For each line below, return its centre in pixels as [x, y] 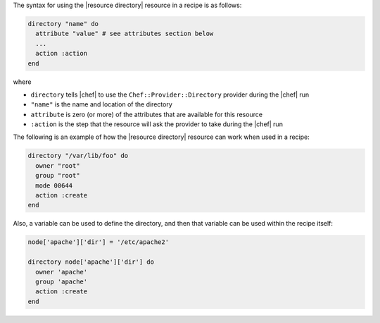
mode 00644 [54, 185]
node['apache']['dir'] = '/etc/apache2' [98, 242]
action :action [62, 54]
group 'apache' [62, 281]
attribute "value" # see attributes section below [125, 34]
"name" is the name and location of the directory [101, 104]
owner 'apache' [62, 272]
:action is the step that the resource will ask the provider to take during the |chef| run [157, 124]
